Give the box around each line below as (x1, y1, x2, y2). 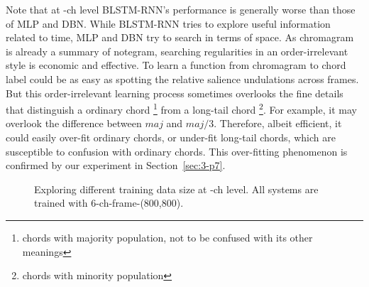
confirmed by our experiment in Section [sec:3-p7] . (6, 158, 226, 173)
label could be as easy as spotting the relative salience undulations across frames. (6, 71, 359, 86)
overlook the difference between (6, 116, 142, 131)
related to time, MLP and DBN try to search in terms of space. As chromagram (6, 30, 354, 45)
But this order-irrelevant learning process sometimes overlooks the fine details (6, 85, 343, 100)
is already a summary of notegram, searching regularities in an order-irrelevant (6, 43, 348, 58)
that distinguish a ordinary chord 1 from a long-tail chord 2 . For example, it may (6, 100, 357, 117)
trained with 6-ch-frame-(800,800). (34, 195, 184, 210)
